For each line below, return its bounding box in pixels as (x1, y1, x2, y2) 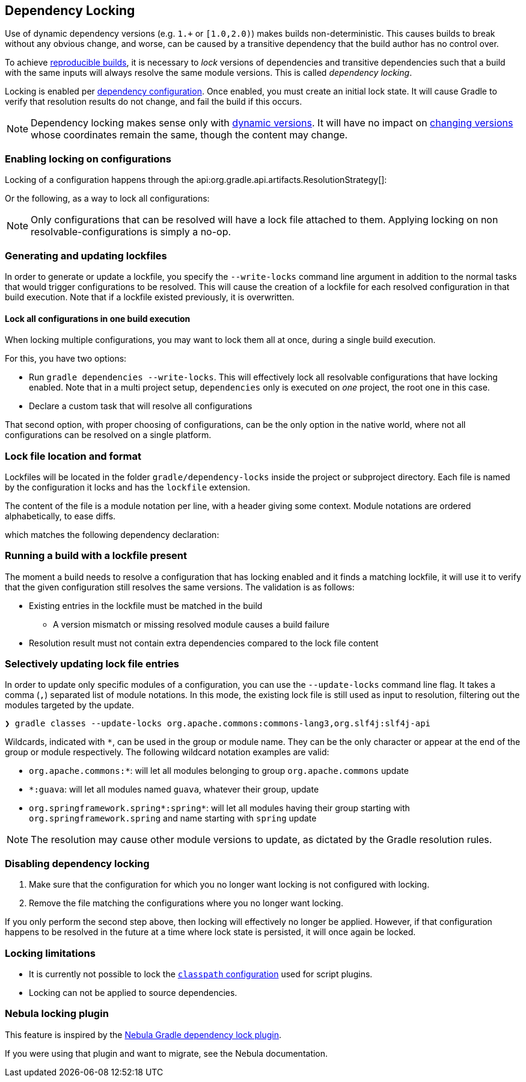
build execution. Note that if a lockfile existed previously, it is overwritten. (5, 291, 295, 302)
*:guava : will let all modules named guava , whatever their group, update (29, 784, 319, 795)
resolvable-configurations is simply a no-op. (31, 226, 231, 238)
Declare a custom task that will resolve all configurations (29, 401, 252, 412)
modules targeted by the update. (5, 700, 134, 711)
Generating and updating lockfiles (5, 249, 167, 262)
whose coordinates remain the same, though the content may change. (31, 129, 348, 141)
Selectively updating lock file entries (5, 658, 179, 670)
